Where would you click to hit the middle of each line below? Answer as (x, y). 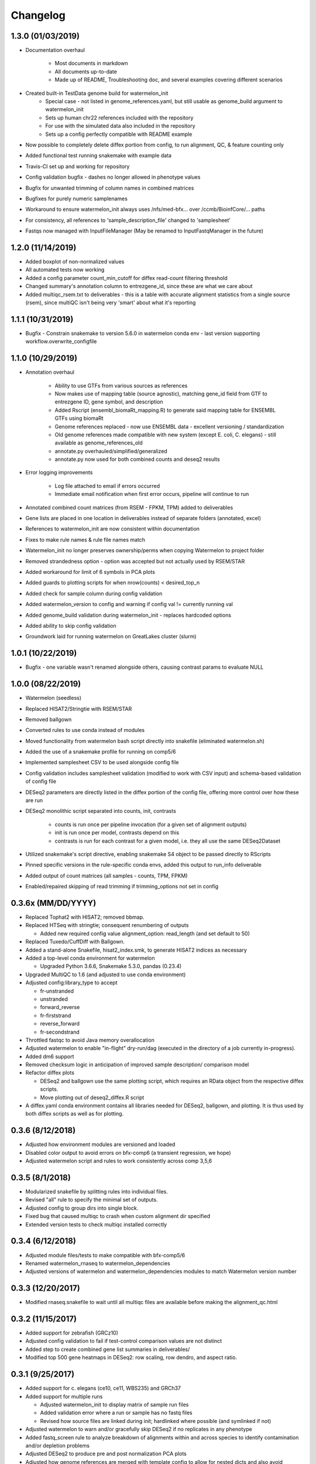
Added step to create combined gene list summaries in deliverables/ (108, 1349)
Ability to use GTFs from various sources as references (121, 385)
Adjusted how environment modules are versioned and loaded (100, 1144)
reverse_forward (60, 1024)
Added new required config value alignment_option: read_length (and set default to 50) (145, 933)
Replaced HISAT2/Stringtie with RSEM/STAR (79, 709)
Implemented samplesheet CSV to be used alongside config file (102, 762)
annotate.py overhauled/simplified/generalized (111, 451)
